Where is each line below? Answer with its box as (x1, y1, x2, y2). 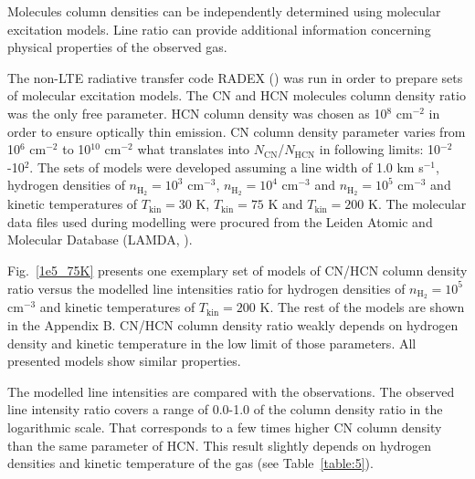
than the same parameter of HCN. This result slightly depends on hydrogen (7, 435, 432, 454)
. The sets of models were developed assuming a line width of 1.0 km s (29, 157, 424, 176)
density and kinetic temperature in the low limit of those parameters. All (7, 333, 417, 352)
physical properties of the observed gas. (7, 37, 227, 57)
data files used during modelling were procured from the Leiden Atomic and (7, 212, 433, 231)
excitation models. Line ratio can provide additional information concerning (7, 19, 431, 38)
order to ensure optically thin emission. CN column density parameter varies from (7, 121, 466, 141)
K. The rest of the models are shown (259, 297, 465, 317)
